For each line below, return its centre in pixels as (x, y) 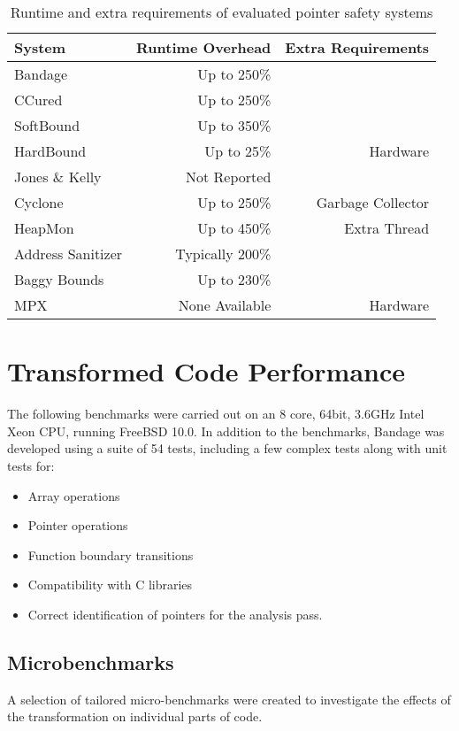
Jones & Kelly (58, 177)
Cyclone (39, 202)
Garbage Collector (373, 202)
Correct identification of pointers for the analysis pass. (175, 614)
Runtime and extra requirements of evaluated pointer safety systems (222, 12)
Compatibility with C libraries (110, 585)
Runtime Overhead (204, 47)
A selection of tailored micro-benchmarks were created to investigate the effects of (229, 699)
